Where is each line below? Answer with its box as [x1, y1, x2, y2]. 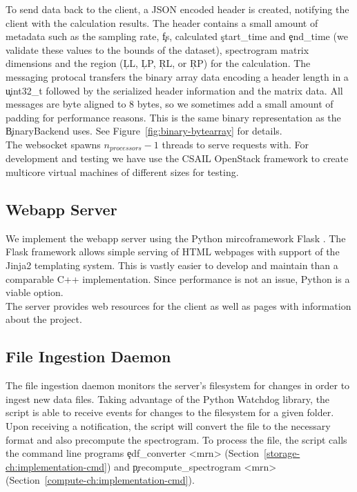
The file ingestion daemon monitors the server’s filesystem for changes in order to [6, 378, 350, 393]
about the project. [6, 312, 82, 326]
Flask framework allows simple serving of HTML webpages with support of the [6, 244, 340, 259]
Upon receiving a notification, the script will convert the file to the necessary [6, 418, 331, 433]
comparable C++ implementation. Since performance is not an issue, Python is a [6, 271, 350, 286]
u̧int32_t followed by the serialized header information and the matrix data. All [6, 83, 343, 97]
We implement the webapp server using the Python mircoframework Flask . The [6, 230, 346, 245]
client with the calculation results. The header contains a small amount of [6, 15, 318, 30]
